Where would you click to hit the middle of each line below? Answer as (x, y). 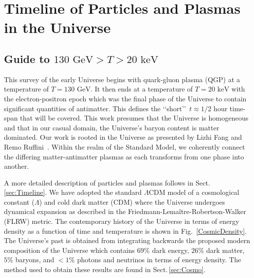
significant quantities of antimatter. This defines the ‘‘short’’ (95, 108)
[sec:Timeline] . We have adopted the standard (73, 192)
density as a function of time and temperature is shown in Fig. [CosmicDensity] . (126, 231)
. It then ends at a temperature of (142, 89)
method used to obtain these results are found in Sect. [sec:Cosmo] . (105, 269)
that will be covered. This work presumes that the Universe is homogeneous (134, 118)
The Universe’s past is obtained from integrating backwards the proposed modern (127, 240)
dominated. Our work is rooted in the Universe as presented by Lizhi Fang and (123, 137)
